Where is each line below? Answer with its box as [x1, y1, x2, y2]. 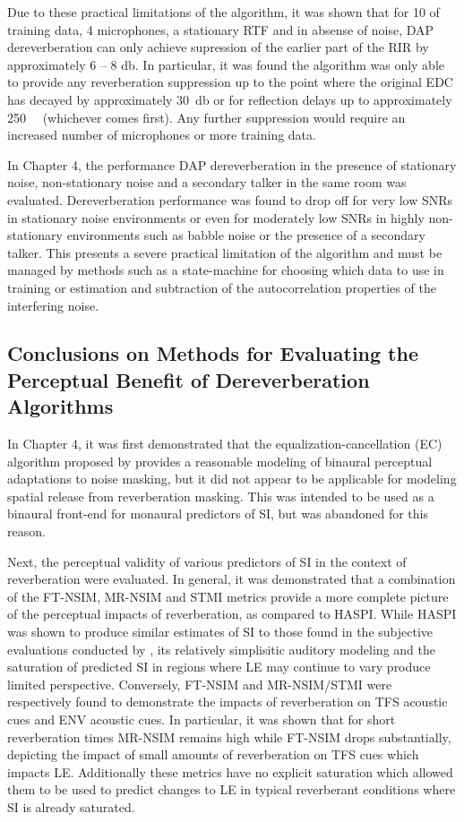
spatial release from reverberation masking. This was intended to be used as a [7, 486, 434, 505]
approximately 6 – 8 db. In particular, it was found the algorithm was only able [7, 55, 445, 73]
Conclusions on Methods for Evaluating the [7, 339, 418, 367]
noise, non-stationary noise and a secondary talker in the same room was [7, 173, 407, 192]
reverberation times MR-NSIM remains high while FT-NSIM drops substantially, [7, 727, 451, 746]
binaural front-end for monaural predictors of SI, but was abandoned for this [7, 504, 428, 523]
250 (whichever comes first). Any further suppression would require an [7, 107, 406, 126]
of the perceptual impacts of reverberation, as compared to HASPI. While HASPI [7, 604, 457, 623]
